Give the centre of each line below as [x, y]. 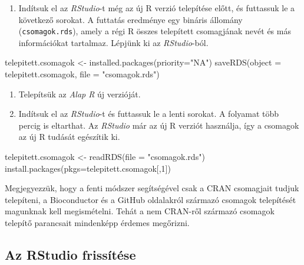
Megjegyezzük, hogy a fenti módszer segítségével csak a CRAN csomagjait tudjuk [152, 188]
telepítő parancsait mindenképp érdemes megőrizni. [97, 222]
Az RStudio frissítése [70, 254]
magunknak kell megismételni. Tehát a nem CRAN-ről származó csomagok [140, 211]
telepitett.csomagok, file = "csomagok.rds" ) [82, 74]
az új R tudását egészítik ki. [69, 137]
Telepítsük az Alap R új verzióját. [80, 94]
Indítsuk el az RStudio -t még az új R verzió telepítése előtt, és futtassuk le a [157, 8]
